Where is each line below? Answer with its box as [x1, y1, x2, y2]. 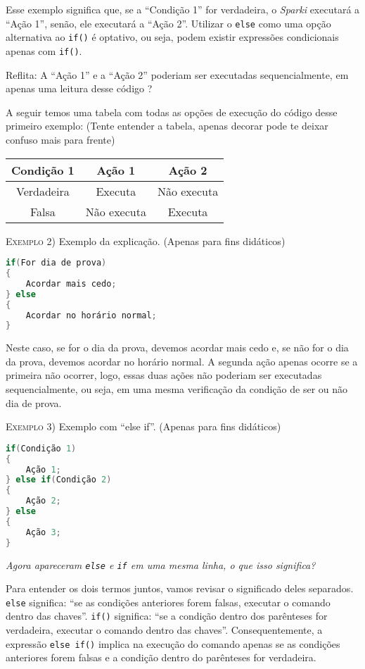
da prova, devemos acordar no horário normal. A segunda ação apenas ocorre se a [6, 354, 358, 368]
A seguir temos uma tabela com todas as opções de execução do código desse [6, 104, 338, 119]
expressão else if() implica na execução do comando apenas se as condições [6, 636, 340, 651]
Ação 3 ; [25, 527, 61, 537]
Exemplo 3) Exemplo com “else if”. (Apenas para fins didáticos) [6, 419, 281, 434]
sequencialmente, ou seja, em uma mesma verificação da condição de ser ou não [6, 382, 348, 396]
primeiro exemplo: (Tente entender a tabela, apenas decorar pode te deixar [6, 118, 328, 133]
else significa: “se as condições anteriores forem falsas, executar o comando [6, 594, 331, 609]
